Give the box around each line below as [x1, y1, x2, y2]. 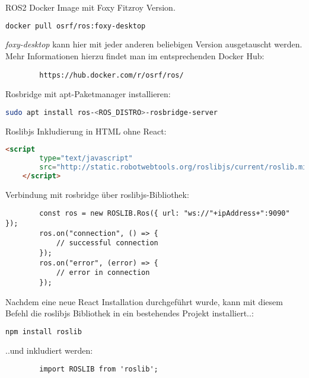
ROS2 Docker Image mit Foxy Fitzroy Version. [5, 1, 176, 13]
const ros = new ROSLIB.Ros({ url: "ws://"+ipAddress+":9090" [39, 209, 290, 218]
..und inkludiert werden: [5, 344, 93, 356]
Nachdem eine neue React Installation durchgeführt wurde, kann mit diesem [5, 295, 283, 307]
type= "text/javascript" [39, 154, 133, 163]
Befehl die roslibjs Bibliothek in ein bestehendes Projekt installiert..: [5, 307, 254, 319]
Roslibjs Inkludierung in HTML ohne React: [5, 124, 167, 137]
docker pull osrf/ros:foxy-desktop [5, 21, 146, 30]
